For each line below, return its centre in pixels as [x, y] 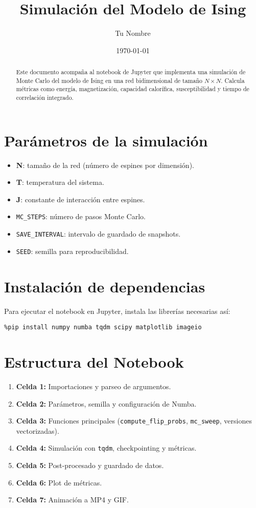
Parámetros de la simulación [106, 140]
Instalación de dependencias [105, 286]
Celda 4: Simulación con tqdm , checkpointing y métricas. [106, 448]
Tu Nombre [133, 33]
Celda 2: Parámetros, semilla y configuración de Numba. [106, 403]
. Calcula [233, 80]
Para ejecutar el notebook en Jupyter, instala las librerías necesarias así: [117, 311]
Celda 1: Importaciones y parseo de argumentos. [94, 386]
